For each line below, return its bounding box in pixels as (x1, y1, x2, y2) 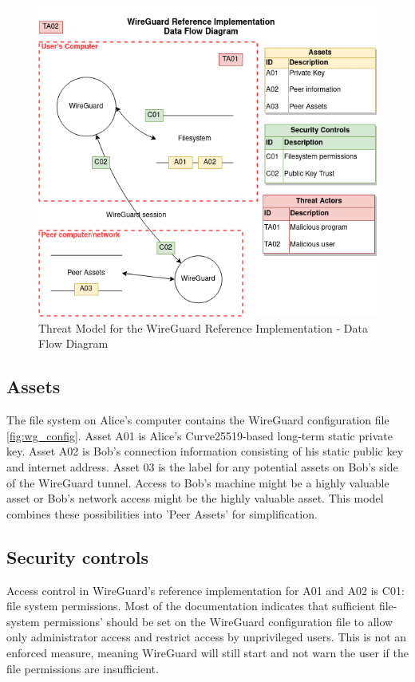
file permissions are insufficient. (6, 660, 159, 676)
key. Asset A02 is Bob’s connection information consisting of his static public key (6, 443, 404, 459)
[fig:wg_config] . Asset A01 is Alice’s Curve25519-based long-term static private (6, 427, 393, 443)
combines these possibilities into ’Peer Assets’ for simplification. (6, 505, 318, 522)
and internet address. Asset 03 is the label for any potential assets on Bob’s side (6, 459, 398, 475)
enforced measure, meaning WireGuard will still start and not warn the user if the (6, 645, 409, 660)
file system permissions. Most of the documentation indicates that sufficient (6, 597, 376, 614)
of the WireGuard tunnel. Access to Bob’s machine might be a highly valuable (6, 474, 389, 491)
